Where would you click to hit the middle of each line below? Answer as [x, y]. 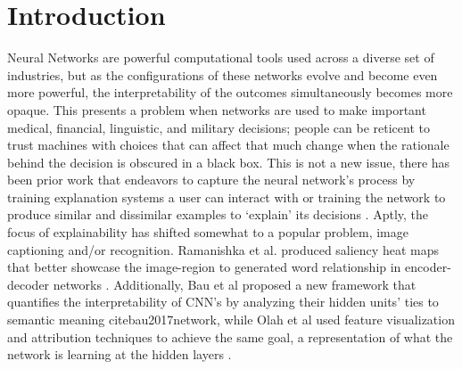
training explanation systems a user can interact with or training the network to [227, 197]
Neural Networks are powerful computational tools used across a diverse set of [221, 57]
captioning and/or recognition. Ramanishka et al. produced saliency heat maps [223, 249]
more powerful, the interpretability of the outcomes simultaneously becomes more [230, 92]
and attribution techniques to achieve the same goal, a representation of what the [230, 336]
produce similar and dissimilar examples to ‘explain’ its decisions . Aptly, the [218, 214]
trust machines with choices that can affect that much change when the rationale [228, 145]
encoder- [428, 267]
